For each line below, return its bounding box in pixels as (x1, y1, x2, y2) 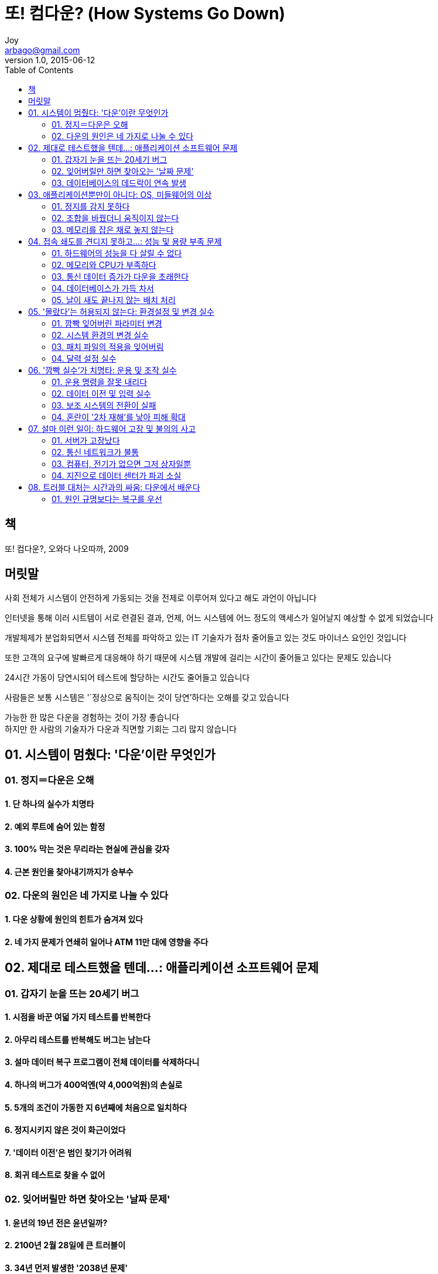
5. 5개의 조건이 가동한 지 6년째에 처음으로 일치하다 (5, 1102, 187, 1112)
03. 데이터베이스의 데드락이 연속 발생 (52, 177, 187, 188)
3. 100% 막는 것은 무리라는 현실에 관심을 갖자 (5, 844, 170, 854)
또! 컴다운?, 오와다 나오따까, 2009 (5, 543, 129, 554)
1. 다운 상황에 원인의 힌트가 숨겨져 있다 (5, 914, 143, 924)
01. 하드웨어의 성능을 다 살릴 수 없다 (52, 248, 182, 258)
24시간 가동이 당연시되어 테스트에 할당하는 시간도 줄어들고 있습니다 (5, 672, 250, 683)
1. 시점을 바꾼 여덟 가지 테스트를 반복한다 (5, 1012, 151, 1022)
